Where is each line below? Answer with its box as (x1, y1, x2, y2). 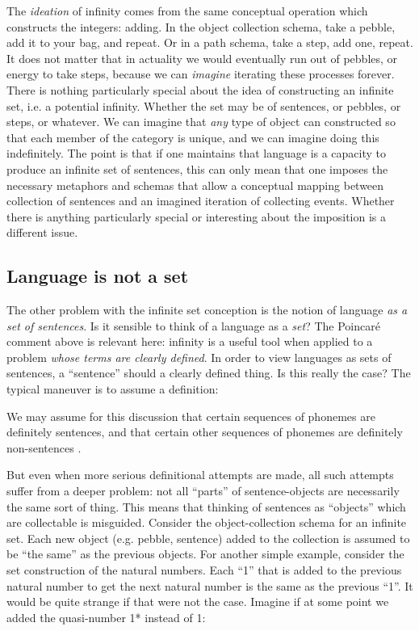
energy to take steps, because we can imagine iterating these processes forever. (6, 65, 395, 82)
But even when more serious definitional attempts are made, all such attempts (6, 466, 394, 483)
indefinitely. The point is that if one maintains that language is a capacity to (6, 145, 387, 162)
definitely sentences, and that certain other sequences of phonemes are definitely (6, 423, 403, 440)
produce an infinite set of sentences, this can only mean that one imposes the (6, 160, 388, 177)
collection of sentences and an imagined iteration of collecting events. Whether (6, 192, 395, 209)
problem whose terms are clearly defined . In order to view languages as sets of (6, 348, 392, 365)
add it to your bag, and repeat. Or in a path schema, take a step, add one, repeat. (6, 34, 413, 51)
